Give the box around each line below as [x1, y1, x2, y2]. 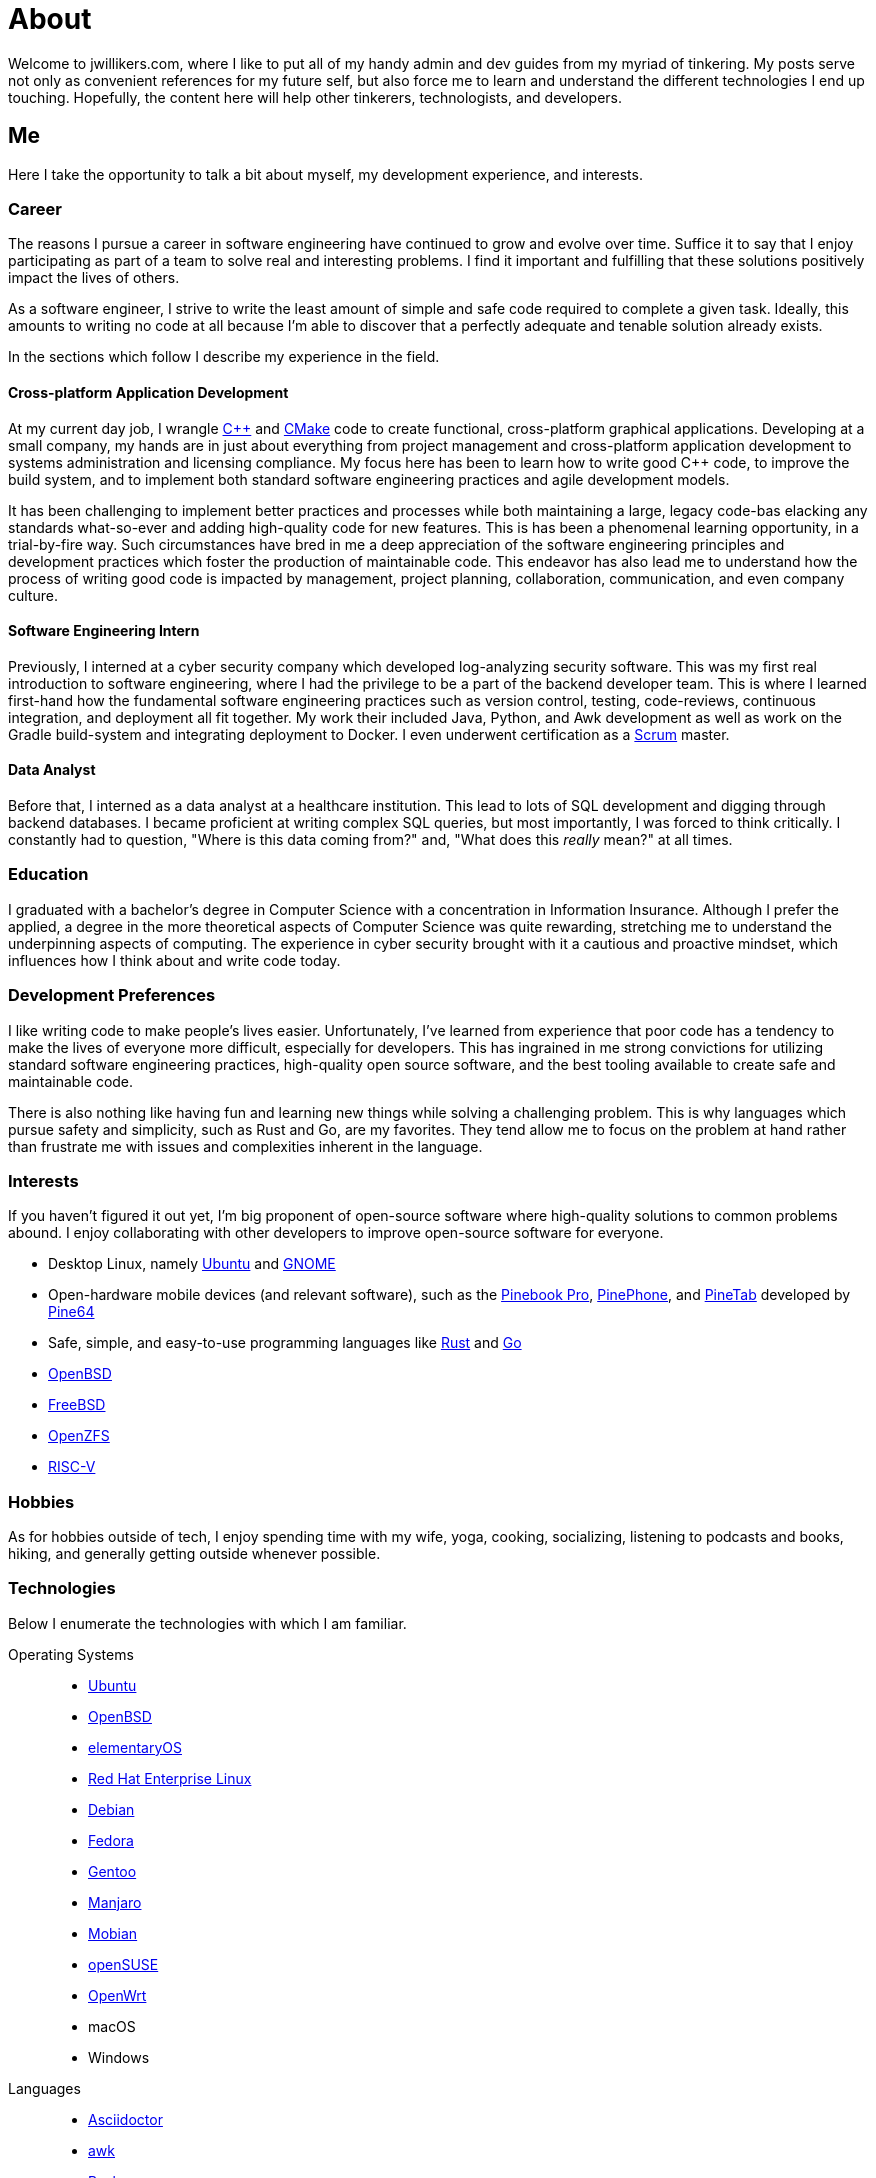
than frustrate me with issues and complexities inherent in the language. [8, 1137, 483, 1155]
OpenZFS [48, 1427, 110, 1445]
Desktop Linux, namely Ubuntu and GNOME [48, 1255, 336, 1273]
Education [8, 864, 89, 885]
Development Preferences [8, 985, 216, 1006]
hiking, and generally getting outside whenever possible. [8, 1545, 381, 1562]
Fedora [88, 1831, 134, 1849]
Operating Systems [8, 1645, 134, 1663]
